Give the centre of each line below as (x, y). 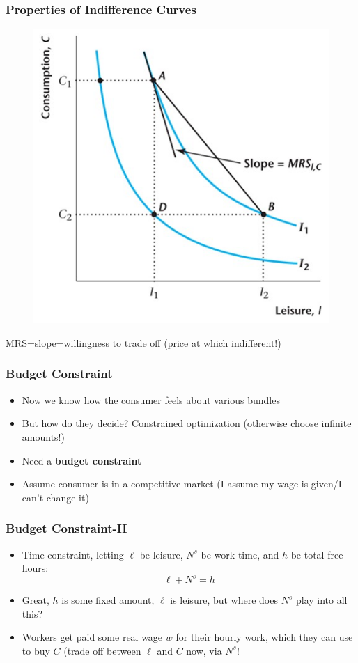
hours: (35, 568)
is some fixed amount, (108, 600)
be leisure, (161, 554)
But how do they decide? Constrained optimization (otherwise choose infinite (187, 423)
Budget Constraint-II (67, 528)
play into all (321, 600)
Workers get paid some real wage (92, 637)
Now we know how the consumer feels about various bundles (151, 399)
